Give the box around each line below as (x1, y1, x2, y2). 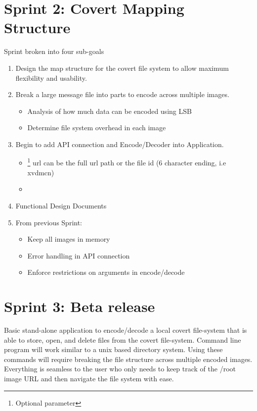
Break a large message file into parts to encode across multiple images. (15, 89, 229, 100)
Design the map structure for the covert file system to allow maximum (15, 62, 229, 73)
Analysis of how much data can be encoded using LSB (27, 105, 192, 116)
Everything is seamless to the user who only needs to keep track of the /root (4, 363, 236, 374)
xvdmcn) (27, 167, 54, 177)
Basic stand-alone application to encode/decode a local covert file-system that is (4, 325, 247, 335)
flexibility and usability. (15, 72, 87, 83)
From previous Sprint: (15, 217, 83, 227)
